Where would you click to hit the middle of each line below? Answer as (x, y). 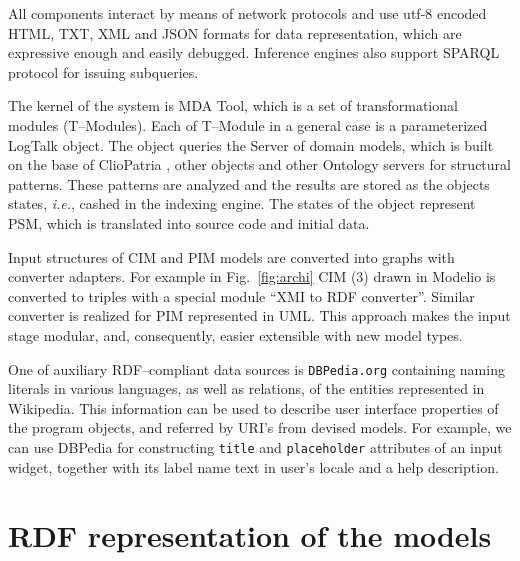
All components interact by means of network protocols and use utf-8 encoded (247, 13)
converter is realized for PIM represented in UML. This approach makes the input (259, 315)
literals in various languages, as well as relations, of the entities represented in (246, 388)
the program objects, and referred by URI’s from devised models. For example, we (260, 427)
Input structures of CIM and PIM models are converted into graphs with (231, 256)
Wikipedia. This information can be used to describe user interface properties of (253, 407)
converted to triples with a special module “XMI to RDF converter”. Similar (241, 295)
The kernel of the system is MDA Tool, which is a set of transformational (233, 105)
